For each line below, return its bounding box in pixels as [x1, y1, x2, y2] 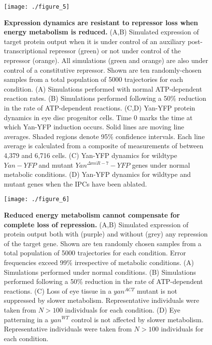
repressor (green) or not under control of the [49, 46, 181, 56]
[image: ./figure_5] [4, 3, 70, 10]
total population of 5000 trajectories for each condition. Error [4, 248, 186, 258]
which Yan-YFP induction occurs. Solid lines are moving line [4, 122, 184, 132]
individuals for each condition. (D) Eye [65, 304, 181, 314]
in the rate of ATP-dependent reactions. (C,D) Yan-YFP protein [4, 103, 196, 112]
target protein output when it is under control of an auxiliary [4, 36, 185, 46]
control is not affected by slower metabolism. [71, 314, 204, 324]
